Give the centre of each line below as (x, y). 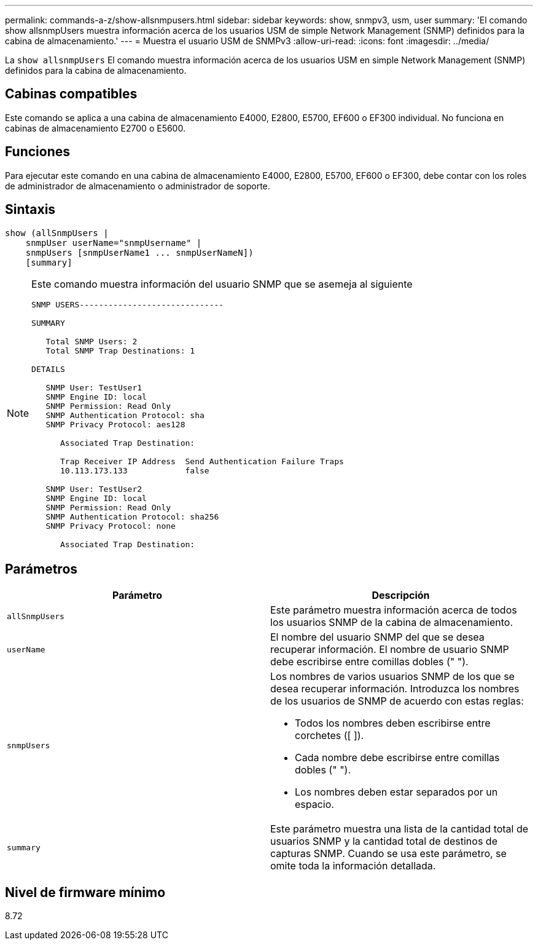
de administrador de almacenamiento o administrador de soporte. (138, 186)
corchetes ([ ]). (329, 736)
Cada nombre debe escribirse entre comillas (397, 758)
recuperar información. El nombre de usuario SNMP (390, 650)
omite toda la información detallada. (353, 866)
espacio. (314, 805)
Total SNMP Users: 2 (92, 341)
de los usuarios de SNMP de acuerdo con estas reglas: (397, 701)
